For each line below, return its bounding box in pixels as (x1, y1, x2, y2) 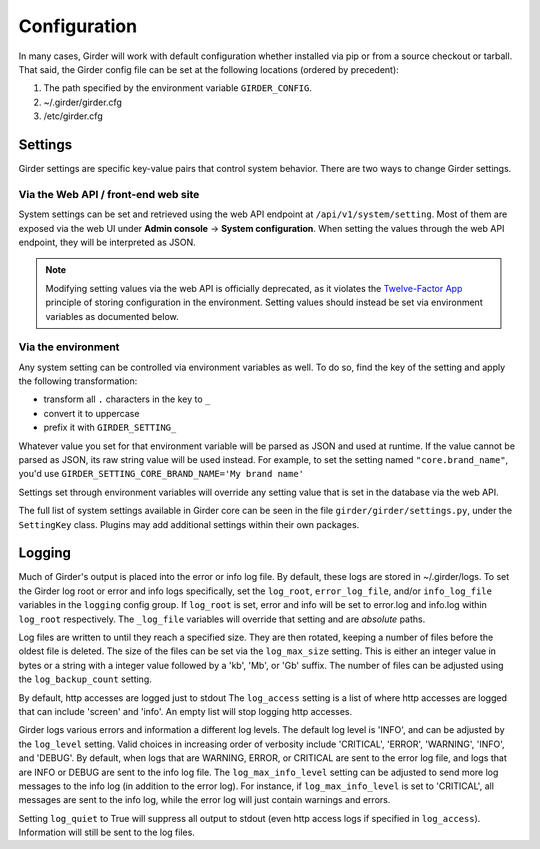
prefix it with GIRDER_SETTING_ (43, 421, 177, 434)
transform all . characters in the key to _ (43, 393, 211, 405)
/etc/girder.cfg (43, 110, 104, 122)
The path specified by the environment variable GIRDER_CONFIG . (43, 82, 313, 94)
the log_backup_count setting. (18, 673, 152, 685)
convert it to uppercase (43, 407, 140, 419)
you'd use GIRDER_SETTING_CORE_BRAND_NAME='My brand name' (18, 468, 305, 480)
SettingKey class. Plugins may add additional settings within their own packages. (18, 518, 360, 530)
